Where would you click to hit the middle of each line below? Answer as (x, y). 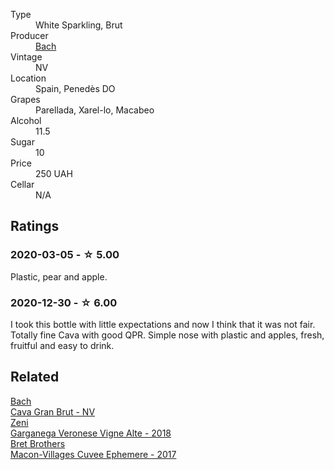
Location (28, 78)
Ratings (35, 226)
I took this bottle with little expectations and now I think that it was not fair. (163, 324)
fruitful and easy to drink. (62, 345)
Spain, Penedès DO (75, 88)
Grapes (25, 99)
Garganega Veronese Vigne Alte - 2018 (91, 433)
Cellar (22, 184)
